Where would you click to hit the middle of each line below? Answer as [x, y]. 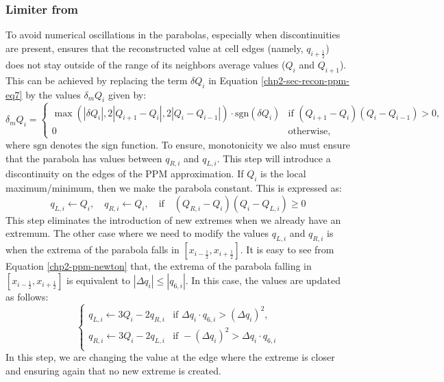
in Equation [233, 80]
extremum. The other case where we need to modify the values [137, 233]
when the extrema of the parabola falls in [92, 250]
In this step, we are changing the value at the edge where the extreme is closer [170, 357]
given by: [127, 94]
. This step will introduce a [274, 158]
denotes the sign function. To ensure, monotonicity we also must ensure [200, 144]
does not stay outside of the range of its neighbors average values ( [146, 64]
